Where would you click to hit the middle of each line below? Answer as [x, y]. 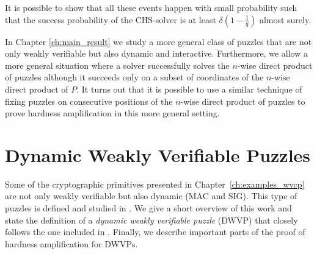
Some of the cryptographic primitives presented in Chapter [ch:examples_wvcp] [155, 184]
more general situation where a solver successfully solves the [117, 65]
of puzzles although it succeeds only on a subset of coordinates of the [134, 77]
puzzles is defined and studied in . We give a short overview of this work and [148, 208]
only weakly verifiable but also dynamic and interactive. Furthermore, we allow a [156, 53]
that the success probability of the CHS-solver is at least [111, 19]
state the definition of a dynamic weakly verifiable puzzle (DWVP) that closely [151, 220]
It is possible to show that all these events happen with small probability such [151, 7]
